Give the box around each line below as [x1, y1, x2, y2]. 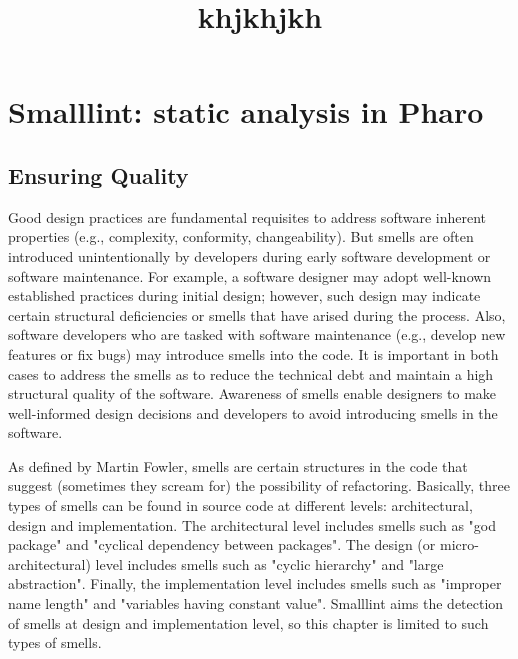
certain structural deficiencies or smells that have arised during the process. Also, [8, 304, 506, 325]
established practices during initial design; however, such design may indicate [8, 285, 481, 306]
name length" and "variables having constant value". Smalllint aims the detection [8, 593, 504, 614]
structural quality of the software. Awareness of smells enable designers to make [8, 383, 497, 404]
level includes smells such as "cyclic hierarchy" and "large [95, 553, 444, 574]
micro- [439, 534, 479, 555]
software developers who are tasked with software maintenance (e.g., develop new [8, 324, 506, 345]
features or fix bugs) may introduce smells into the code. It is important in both [8, 343, 499, 364]
